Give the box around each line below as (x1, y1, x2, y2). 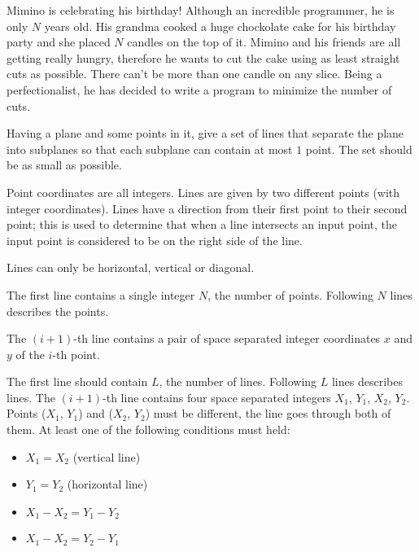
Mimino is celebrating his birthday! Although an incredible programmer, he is (7, 2, 395, 18)
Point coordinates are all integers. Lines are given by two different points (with (7, 183, 400, 200)
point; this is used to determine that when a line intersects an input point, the (7, 216, 397, 233)
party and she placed (7, 33, 111, 50)
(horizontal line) (67, 475, 148, 493)
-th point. (52, 345, 100, 362)
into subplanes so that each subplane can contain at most (7, 140, 293, 157)
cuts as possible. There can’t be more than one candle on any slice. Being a (7, 65, 382, 82)
